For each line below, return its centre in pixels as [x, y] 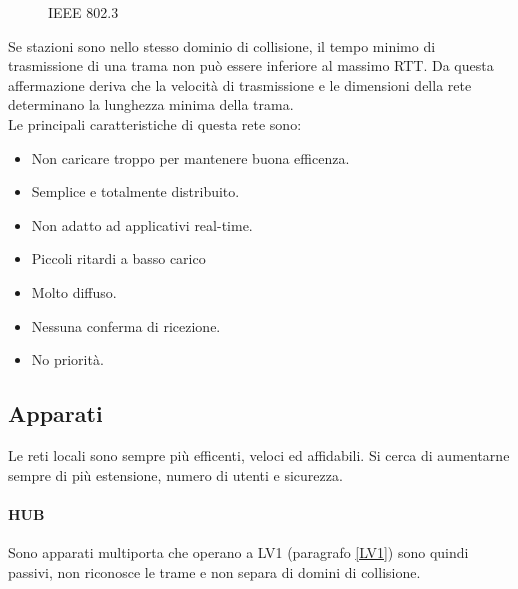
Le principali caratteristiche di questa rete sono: [155, 123]
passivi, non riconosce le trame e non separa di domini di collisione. [214, 571]
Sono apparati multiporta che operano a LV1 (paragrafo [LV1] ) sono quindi [238, 551]
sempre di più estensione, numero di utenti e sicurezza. [175, 474]
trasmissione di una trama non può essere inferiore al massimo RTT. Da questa [251, 65]
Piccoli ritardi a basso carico [118, 258]
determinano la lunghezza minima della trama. [151, 104]
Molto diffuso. [74, 291]
